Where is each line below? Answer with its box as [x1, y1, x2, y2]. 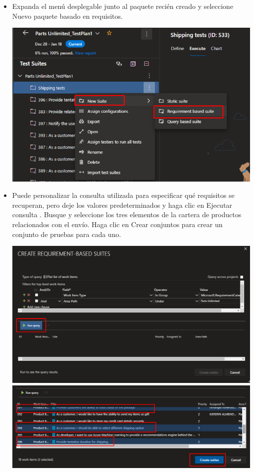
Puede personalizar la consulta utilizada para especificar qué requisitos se [12, 190, 235, 200]
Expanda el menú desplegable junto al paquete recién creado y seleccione [12, 1, 233, 11]
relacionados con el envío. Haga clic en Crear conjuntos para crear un [12, 219, 223, 229]
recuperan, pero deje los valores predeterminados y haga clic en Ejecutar [12, 199, 232, 210]
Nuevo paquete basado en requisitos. [12, 10, 123, 21]
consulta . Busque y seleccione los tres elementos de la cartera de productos [12, 209, 242, 220]
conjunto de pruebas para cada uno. [12, 229, 121, 239]
